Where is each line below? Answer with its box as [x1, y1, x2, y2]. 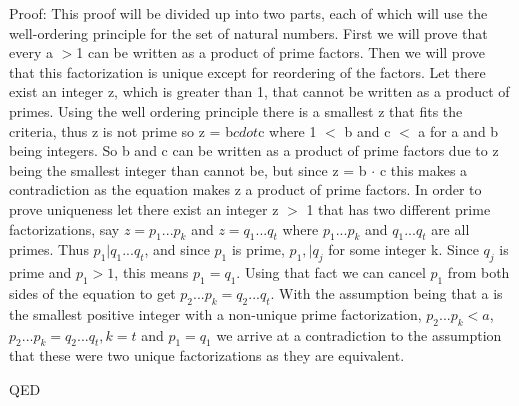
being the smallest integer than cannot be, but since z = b [9, 159, 367, 180]
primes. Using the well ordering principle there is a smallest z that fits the [9, 100, 463, 121]
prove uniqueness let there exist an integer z [9, 198, 279, 219]
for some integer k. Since [328, 239, 479, 260]
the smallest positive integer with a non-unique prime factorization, [9, 303, 422, 324]
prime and [9, 262, 72, 283]
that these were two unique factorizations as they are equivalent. [9, 345, 405, 366]
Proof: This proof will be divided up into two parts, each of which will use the [9, 3, 488, 23]
